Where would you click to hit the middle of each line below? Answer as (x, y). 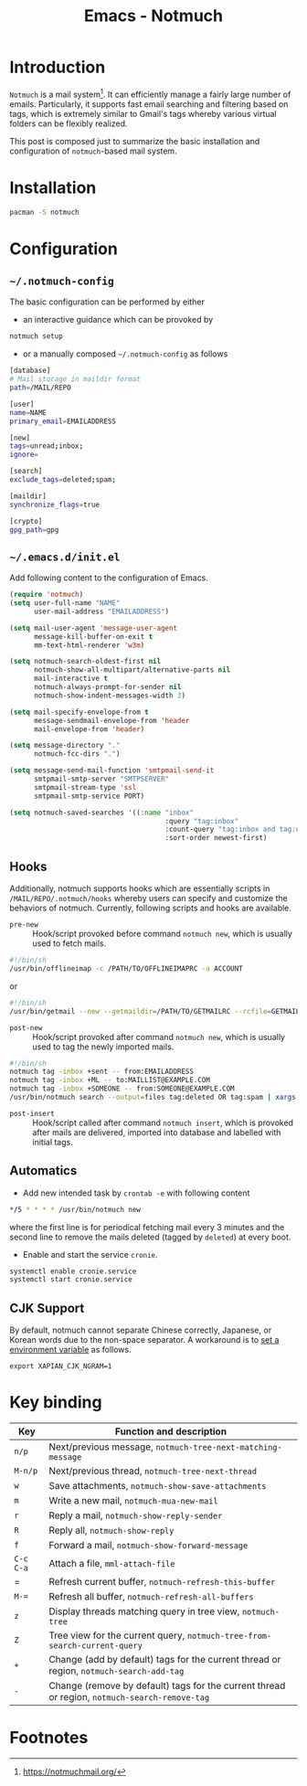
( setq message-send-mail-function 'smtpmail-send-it (112, 771)
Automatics (43, 1171)
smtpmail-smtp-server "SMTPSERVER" (101, 779)
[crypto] (26, 521)
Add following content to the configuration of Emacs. (109, 578)
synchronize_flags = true (55, 505)
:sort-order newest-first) (216, 838)
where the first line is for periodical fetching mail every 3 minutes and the (147, 1227)
